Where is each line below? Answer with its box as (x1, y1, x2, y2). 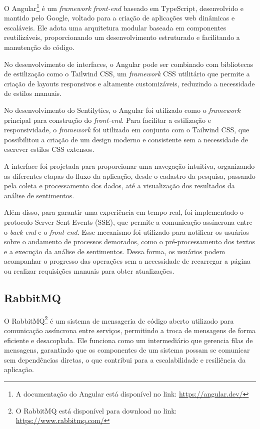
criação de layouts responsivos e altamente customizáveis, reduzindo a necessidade (4, 78, 255, 88)
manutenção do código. (4, 42, 74, 52)
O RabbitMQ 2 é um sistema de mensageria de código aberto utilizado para (4, 314, 234, 326)
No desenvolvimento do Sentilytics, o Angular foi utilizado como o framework (4, 105, 240, 115)
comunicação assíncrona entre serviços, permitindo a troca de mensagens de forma (4, 325, 256, 335)
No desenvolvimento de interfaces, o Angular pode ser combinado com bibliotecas (4, 58, 253, 69)
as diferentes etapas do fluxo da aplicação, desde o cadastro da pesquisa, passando (4, 170, 255, 181)
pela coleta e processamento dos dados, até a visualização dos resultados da (4, 180, 235, 191)
